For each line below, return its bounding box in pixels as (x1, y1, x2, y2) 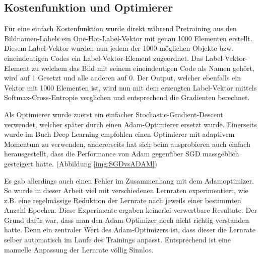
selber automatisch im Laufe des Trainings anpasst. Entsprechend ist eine (4, 234, 231, 245)
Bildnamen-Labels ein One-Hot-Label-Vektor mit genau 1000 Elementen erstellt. (4, 33, 252, 43)
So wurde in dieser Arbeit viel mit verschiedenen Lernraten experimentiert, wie (4, 185, 248, 196)
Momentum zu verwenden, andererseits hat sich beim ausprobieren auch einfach (4, 138, 250, 149)
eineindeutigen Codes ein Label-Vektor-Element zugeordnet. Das (4, 52, 203, 63)
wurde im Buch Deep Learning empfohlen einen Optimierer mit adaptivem (4, 129, 235, 139)
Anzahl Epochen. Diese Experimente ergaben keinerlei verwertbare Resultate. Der (4, 205, 257, 215)
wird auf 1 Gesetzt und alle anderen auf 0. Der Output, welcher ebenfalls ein (4, 72, 241, 83)
